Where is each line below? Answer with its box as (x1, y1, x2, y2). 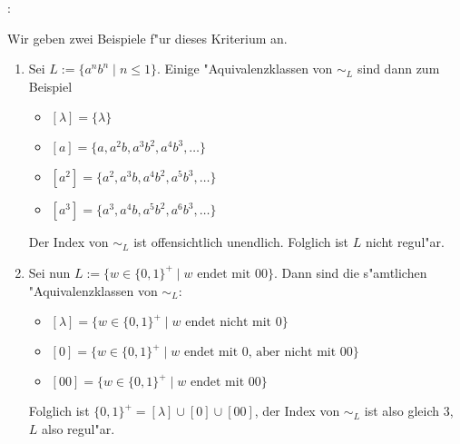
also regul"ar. (42, 419, 115, 438)
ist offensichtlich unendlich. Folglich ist (133, 232, 349, 252)
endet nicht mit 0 (185, 316, 282, 330)
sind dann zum (357, 59, 440, 78)
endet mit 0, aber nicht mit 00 (184, 346, 353, 360)
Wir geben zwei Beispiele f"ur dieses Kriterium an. (7, 28, 288, 47)
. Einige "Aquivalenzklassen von (156, 59, 333, 78)
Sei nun (28, 262, 71, 281)
